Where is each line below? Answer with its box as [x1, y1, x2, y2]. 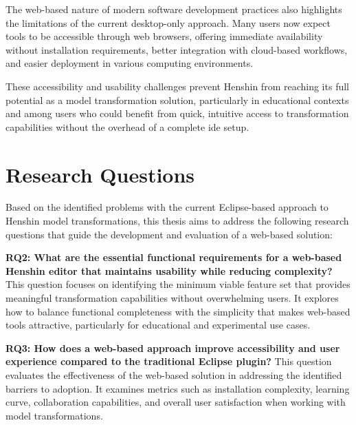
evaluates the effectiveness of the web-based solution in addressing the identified [5, 368, 342, 382]
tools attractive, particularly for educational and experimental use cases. [5, 318, 311, 332]
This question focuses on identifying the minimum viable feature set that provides [5, 277, 351, 291]
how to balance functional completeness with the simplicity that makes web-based [5, 304, 351, 318]
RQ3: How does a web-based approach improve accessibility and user [5, 340, 340, 355]
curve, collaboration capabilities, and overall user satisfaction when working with [5, 395, 346, 409]
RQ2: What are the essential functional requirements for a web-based [5, 250, 342, 265]
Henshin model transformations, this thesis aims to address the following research [5, 214, 349, 228]
